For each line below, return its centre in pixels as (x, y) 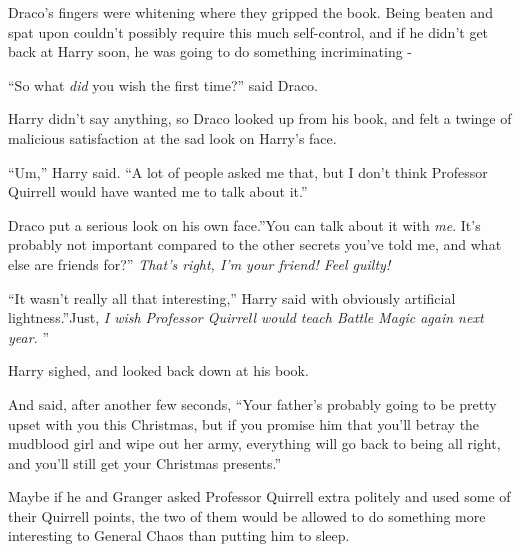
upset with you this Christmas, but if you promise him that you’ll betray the (244, 423)
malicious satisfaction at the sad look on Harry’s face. (172, 137)
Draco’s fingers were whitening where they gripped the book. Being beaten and (250, 12)
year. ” (29, 336)
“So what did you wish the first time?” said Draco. (163, 84)
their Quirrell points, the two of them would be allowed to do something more (247, 515)
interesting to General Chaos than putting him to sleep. (179, 535)
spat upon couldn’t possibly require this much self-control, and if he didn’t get (248, 31)
